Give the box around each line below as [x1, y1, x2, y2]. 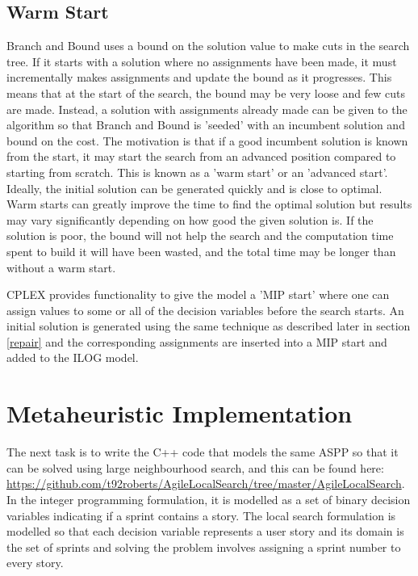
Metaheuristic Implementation [6, 397, 353, 430]
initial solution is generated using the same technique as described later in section [6, 317, 411, 334]
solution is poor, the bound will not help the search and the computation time [6, 227, 394, 244]
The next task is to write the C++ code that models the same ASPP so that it [6, 444, 399, 460]
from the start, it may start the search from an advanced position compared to [6, 148, 396, 165]
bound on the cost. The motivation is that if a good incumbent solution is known [6, 132, 408, 149]
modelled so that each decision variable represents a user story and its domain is [6, 523, 404, 540]
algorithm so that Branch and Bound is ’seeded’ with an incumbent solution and [6, 116, 405, 133]
